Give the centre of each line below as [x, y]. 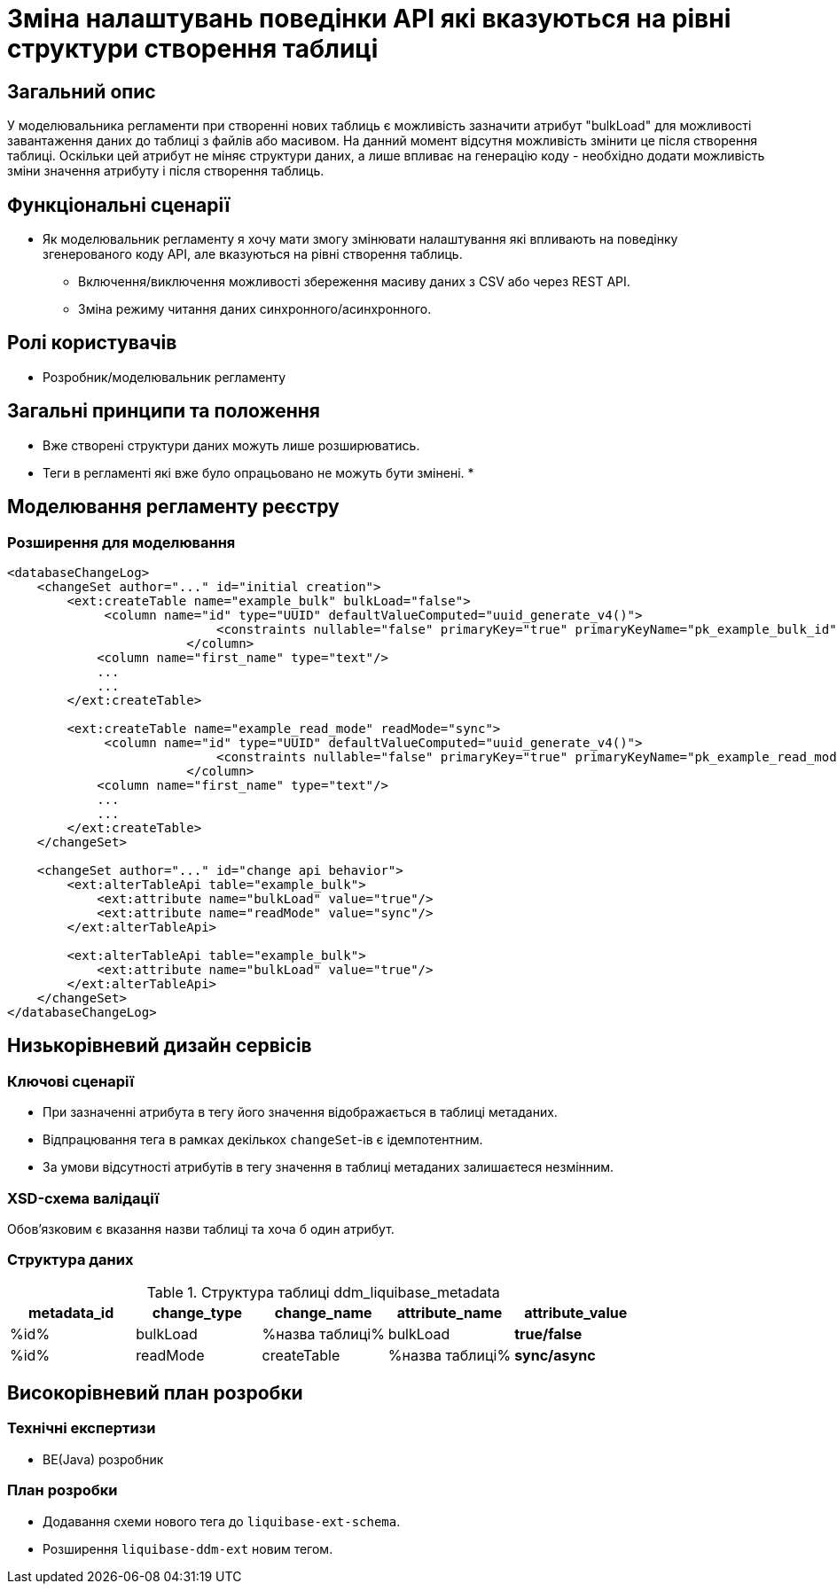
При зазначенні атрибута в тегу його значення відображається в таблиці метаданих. [300, 1112]
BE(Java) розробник [103, 1459]
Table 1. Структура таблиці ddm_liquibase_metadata [323, 1292]
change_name [323, 1312]
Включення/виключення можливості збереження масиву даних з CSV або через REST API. [354, 282]
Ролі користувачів [92, 343]
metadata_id [71, 1312]
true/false [548, 1334]
